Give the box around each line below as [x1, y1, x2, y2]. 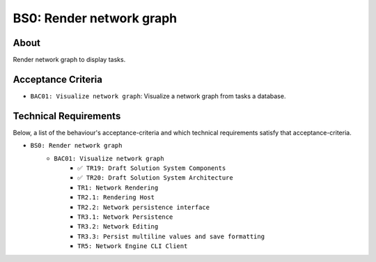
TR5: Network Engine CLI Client [77, 242, 188, 250]
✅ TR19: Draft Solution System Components [77, 164, 226, 172]
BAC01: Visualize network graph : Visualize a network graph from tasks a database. [30, 91, 286, 100]
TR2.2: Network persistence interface [77, 203, 210, 211]
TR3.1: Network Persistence [77, 213, 173, 221]
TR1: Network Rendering [77, 183, 159, 192]
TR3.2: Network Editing [77, 223, 159, 231]
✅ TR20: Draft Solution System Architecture [77, 174, 233, 182]
